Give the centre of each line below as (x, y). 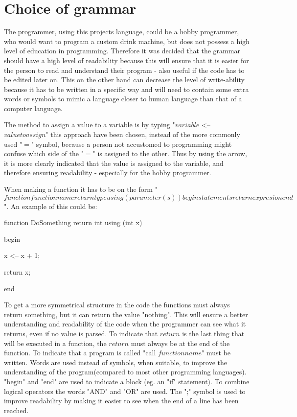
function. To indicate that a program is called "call (80, 353)
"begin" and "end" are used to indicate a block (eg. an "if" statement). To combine (127, 381)
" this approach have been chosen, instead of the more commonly (143, 134)
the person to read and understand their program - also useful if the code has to (124, 70)
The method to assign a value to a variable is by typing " (90, 125)
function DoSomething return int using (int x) (73, 222)
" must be (216, 353)
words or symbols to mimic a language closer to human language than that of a (123, 99)
